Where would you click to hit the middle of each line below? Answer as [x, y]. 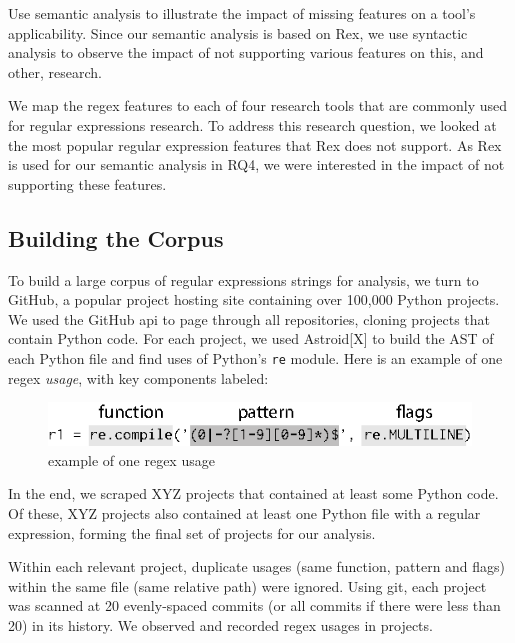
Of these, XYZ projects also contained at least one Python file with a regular [244, 513]
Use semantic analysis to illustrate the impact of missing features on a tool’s [242, 13]
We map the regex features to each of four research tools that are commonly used [258, 105]
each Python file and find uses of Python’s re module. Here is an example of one [255, 357]
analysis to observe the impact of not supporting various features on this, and [246, 52]
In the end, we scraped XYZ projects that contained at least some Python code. [253, 493]
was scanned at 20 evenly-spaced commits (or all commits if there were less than [254, 605]
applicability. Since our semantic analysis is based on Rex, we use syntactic [238, 32]
